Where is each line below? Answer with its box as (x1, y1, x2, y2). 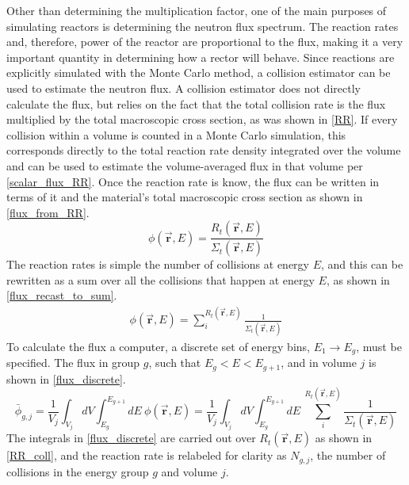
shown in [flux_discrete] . (6, 370, 126, 387)
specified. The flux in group (6, 354, 140, 371)
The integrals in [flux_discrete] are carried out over (6, 430, 256, 446)
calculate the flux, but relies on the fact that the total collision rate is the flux (6, 95, 386, 112)
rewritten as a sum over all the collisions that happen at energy (6, 271, 315, 288)
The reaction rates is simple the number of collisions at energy (6, 256, 310, 273)
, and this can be (321, 256, 403, 273)
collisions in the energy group (6, 463, 149, 479)
